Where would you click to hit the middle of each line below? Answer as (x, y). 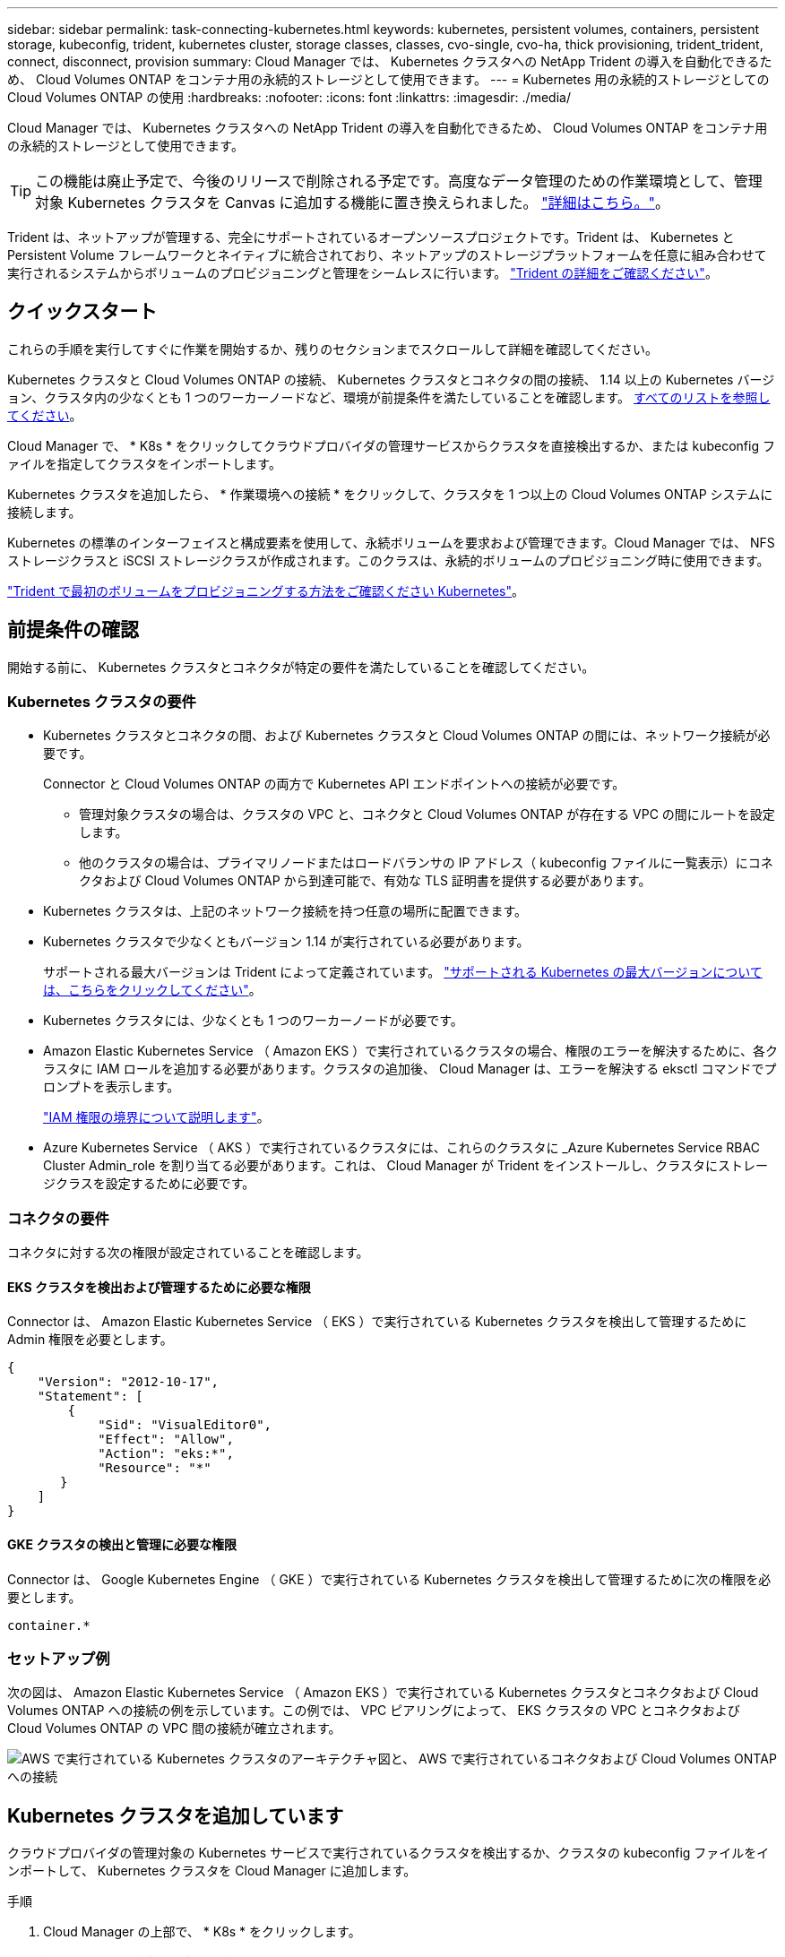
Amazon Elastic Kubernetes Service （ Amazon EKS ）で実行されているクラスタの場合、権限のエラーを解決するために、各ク (411, 1051)
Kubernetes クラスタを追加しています (176, 1815)
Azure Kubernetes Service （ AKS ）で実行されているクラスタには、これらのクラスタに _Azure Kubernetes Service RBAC (401, 1148)
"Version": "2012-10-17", (128, 1382)
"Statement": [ (90, 1397)
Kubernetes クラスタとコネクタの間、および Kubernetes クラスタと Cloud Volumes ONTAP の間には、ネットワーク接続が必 (407, 736)
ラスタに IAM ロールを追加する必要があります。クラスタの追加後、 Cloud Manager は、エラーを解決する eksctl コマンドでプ (410, 1069)
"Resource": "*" (155, 1468)
